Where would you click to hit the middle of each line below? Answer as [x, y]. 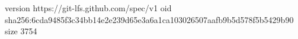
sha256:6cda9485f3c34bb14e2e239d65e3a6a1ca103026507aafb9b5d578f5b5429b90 [149, 19]
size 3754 [21, 31]
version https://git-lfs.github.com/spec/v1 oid [88, 8]
